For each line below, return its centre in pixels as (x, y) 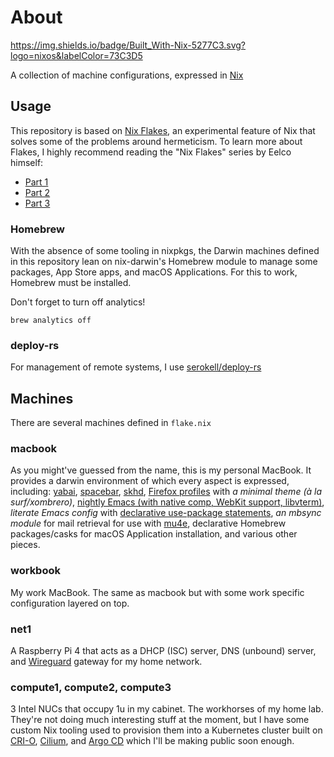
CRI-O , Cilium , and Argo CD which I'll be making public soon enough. (152, 741)
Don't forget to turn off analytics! (78, 302)
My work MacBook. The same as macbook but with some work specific (157, 592)
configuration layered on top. (70, 603)
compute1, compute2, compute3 (91, 687)
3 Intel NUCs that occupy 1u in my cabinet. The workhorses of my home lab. (167, 709)
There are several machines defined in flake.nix (111, 423)
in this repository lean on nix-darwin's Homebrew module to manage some (164, 262)
